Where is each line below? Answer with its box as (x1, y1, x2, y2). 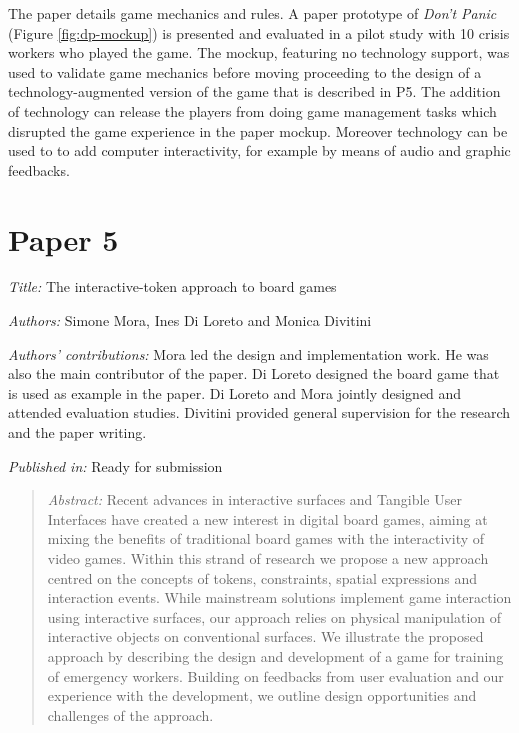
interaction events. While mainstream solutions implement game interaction (47, 587, 512, 608)
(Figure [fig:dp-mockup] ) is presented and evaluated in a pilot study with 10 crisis (8, 22, 510, 43)
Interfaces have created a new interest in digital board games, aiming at (47, 508, 488, 529)
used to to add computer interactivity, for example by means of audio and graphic (8, 140, 511, 161)
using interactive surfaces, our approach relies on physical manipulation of (47, 606, 502, 627)
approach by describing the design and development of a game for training (47, 645, 504, 666)
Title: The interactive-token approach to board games (8, 276, 337, 297)
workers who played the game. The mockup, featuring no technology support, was (8, 42, 510, 63)
